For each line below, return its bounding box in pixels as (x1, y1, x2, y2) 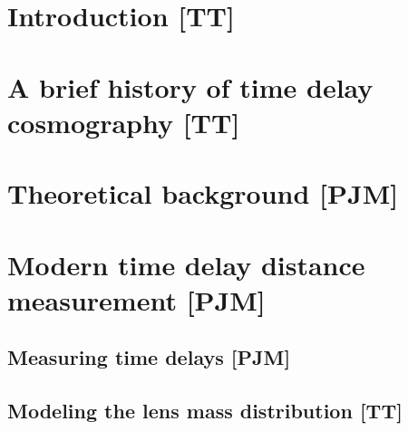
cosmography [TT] (7, 103, 240, 140)
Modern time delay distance (7, 245, 365, 283)
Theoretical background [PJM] (7, 175, 399, 212)
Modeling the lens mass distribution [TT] (7, 397, 403, 425)
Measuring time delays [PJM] (7, 343, 291, 371)
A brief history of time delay (7, 68, 374, 105)
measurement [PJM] (7, 281, 266, 318)
